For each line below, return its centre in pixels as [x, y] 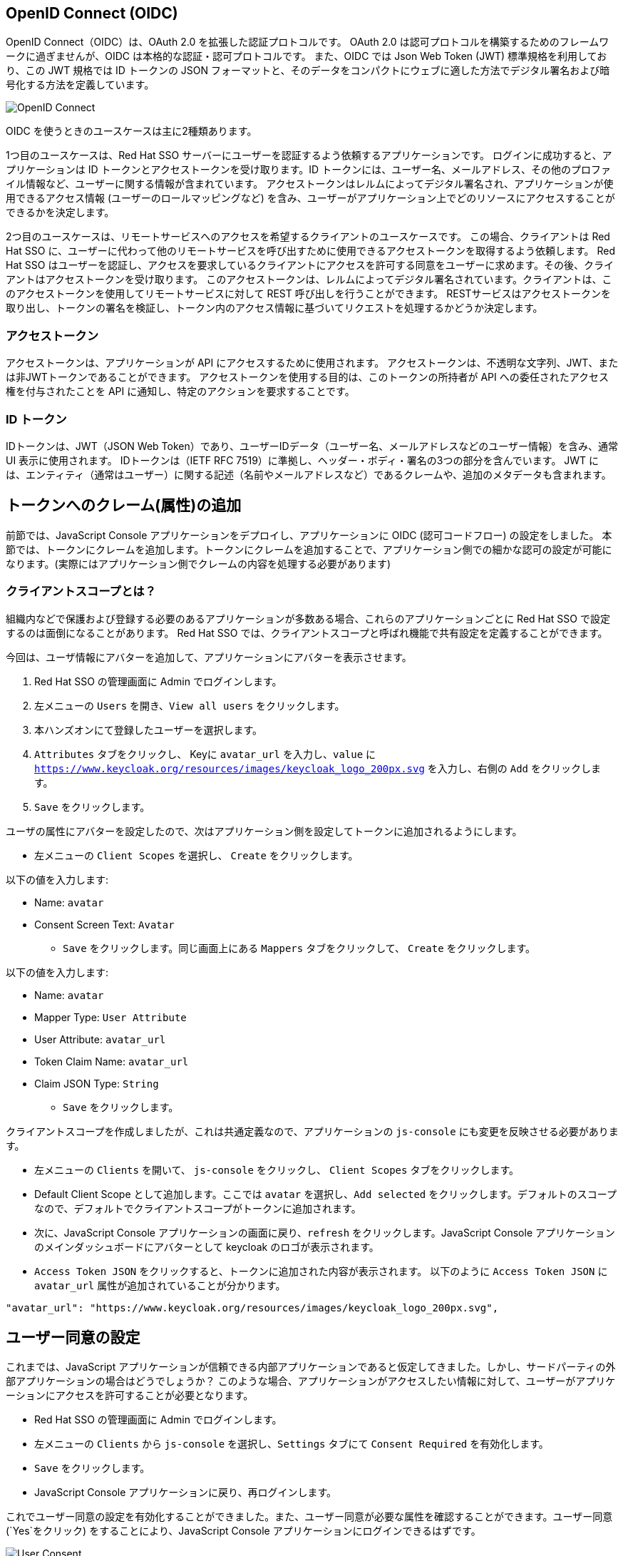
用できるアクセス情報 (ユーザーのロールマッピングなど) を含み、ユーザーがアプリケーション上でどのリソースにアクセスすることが [310, 198]
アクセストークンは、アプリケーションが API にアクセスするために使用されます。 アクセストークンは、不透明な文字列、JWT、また [312, 363]
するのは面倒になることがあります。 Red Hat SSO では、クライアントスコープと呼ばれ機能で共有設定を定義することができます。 [307, 633]
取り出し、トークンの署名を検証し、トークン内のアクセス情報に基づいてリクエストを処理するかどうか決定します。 [274, 308]
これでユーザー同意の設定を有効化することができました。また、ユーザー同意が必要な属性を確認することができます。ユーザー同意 [309, 1517]
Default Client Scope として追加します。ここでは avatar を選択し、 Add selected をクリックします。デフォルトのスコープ [325, 1194]
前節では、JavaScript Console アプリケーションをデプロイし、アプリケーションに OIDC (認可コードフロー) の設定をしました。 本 [309, 535]
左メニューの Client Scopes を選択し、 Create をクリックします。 [196, 855]
